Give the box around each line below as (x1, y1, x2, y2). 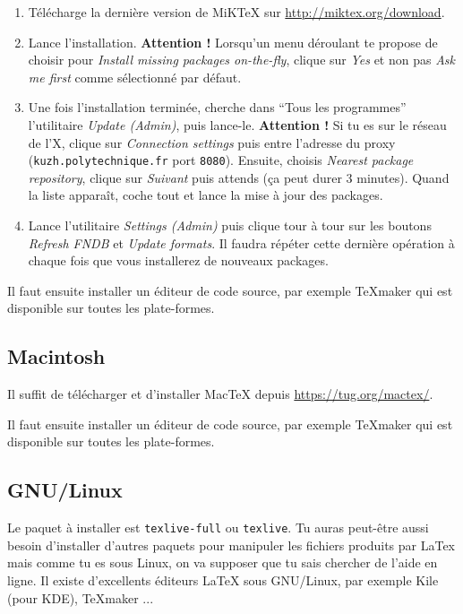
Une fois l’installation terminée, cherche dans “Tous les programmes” (28, 98, 407, 117)
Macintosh (7, 342, 106, 370)
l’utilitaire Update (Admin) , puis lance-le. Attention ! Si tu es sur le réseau (28, 115, 447, 134)
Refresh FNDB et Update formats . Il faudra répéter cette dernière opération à (28, 233, 455, 252)
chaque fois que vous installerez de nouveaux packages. (28, 251, 329, 270)
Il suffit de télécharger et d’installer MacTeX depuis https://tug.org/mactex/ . (7, 385, 433, 403)
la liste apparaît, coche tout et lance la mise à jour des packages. (28, 186, 383, 204)
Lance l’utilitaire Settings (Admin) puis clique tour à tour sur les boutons (28, 216, 432, 234)
